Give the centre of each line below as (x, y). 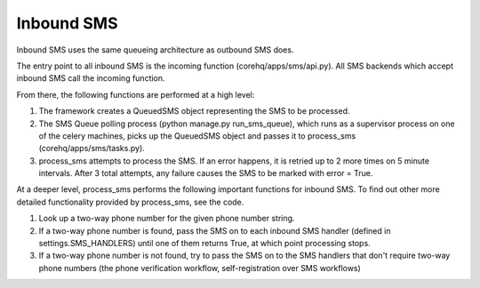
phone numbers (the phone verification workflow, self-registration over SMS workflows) (200, 268)
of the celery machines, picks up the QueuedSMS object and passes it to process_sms (197, 136)
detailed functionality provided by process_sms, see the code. (130, 202)
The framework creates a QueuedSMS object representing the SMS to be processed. (194, 111)
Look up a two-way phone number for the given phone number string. (167, 219)
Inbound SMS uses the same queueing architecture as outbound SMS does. (155, 50)
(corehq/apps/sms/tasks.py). (92, 148)
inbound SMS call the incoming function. (91, 78)
